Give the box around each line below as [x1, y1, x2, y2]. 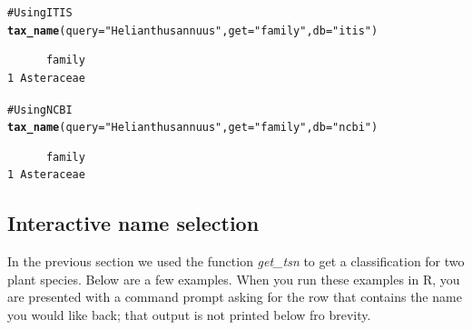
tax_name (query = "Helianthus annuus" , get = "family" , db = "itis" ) [7, 24, 379, 37]
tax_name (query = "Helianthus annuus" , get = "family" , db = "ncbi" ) [7, 121, 379, 135]
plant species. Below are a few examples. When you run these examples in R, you [7, 269, 460, 288]
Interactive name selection [7, 209, 260, 237]
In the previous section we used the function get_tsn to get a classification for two [7, 252, 465, 271]
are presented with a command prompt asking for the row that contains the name [7, 287, 462, 306]
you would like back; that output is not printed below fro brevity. [7, 305, 371, 324]
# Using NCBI [7, 103, 73, 116]
